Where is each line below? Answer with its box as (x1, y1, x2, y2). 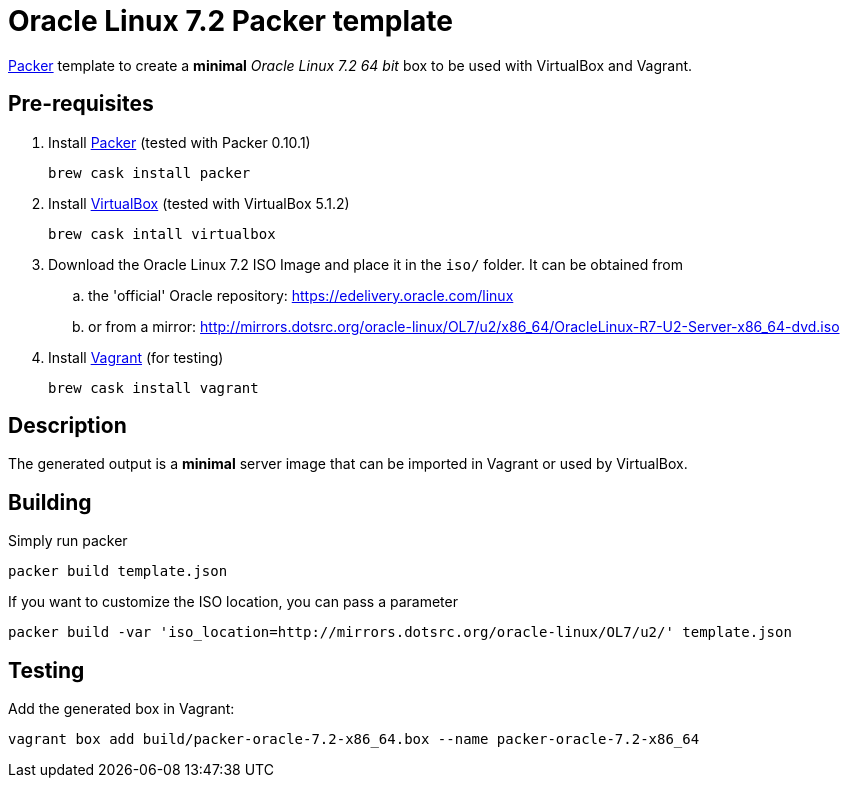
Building (8, 489, 92, 515)
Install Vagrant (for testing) (48, 348, 224, 366)
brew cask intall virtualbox (48, 225, 276, 242)
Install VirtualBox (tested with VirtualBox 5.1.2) (48, 194, 350, 212)
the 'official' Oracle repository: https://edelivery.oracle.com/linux (88, 286, 514, 304)
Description (8, 413, 127, 439)
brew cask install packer (48, 164, 251, 181)
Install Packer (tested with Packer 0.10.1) (48, 133, 311, 151)
